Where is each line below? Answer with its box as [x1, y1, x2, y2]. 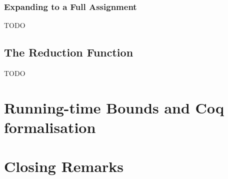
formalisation [4, 116, 96, 137]
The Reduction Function [4, 44, 133, 60]
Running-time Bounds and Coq [4, 97, 224, 117]
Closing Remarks [4, 156, 124, 176]
